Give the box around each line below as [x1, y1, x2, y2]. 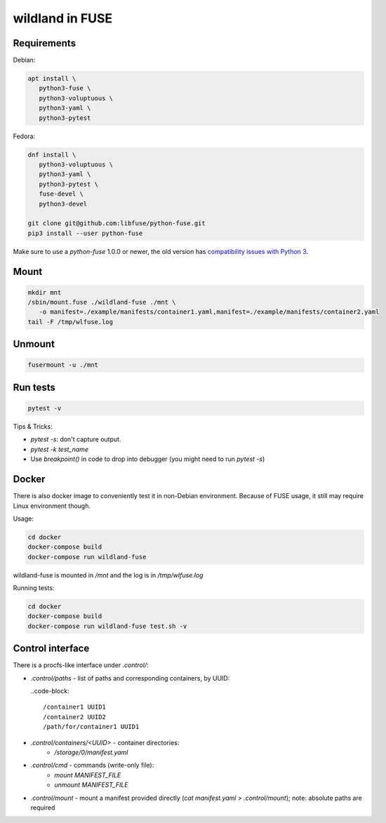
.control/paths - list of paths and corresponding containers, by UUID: [30, 674, 230, 682]
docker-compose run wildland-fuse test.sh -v [27, 622, 187, 630]
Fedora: [13, 132, 36, 140]
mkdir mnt [27, 288, 62, 296]
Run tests [13, 381, 55, 393]
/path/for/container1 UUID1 [43, 723, 140, 731]
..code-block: [30, 687, 69, 695]
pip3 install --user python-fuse [27, 229, 143, 237]
